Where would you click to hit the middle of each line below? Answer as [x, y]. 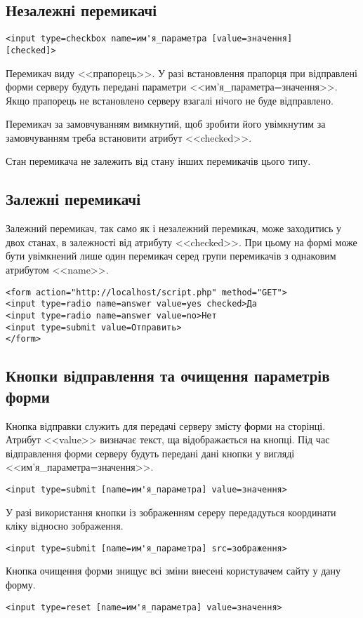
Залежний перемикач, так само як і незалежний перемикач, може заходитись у [174, 228]
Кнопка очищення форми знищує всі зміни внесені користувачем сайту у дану [173, 571]
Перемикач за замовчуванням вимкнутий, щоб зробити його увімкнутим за [166, 124]
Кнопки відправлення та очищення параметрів [168, 376]
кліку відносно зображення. [65, 526]
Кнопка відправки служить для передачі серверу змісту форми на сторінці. [166, 425]
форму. [21, 584]
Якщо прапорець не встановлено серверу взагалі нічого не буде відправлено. [170, 100]
